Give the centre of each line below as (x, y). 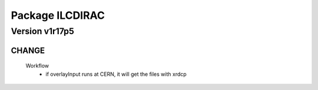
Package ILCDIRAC (58, 15)
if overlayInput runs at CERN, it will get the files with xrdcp (116, 74)
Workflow (37, 66)
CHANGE (28, 50)
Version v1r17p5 (43, 31)
